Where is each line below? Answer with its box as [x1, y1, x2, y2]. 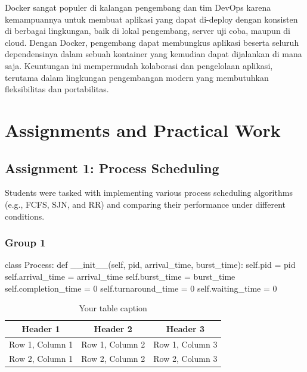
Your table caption [79, 302, 147, 314]
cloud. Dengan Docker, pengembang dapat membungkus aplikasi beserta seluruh [5, 36, 299, 48]
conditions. [5, 210, 45, 222]
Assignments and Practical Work [5, 117, 281, 142]
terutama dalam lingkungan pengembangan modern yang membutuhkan [5, 71, 269, 83]
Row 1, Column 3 [153, 337, 218, 350]
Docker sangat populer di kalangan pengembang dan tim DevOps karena [5, 1, 271, 13]
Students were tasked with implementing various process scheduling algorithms [5, 186, 293, 199]
